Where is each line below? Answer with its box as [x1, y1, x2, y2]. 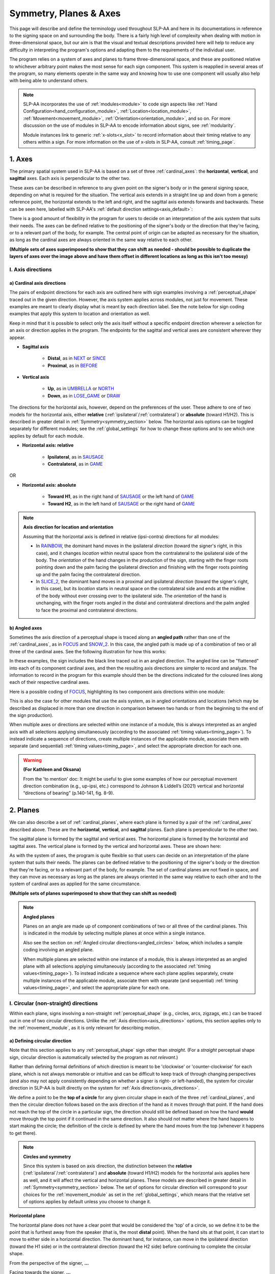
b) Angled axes [9, 625, 42, 631]
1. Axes [9, 154, 33, 163]
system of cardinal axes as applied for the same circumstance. [9, 881, 141, 887]
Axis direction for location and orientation [23, 524, 114, 530]
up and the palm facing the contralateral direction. [36, 571, 141, 577]
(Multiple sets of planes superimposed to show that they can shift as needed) [9, 890, 177, 896]
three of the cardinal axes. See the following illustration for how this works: [9, 648, 167, 654]
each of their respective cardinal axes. [9, 679, 90, 685]
